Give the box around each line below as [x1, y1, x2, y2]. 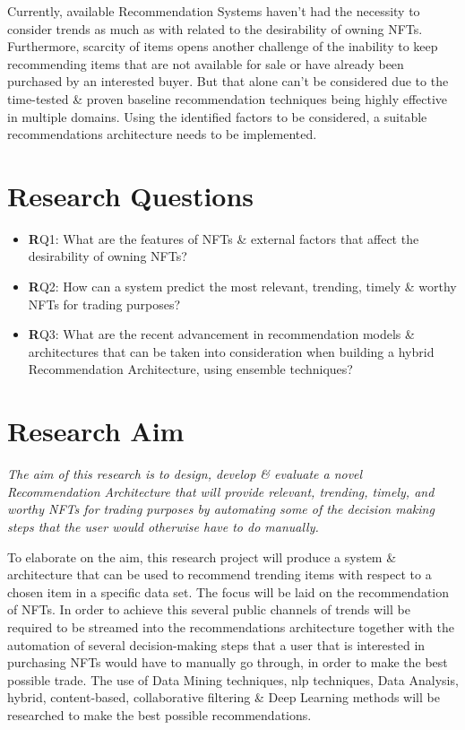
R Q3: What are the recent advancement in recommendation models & [28, 325, 415, 343]
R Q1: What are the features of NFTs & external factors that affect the [28, 229, 419, 248]
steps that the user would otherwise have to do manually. [7, 517, 319, 535]
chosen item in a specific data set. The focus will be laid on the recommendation [7, 582, 450, 601]
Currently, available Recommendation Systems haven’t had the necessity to [7, 2, 420, 20]
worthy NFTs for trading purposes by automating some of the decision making [7, 500, 435, 518]
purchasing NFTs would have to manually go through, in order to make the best [7, 653, 448, 672]
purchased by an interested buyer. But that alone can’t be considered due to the [7, 72, 449, 91]
